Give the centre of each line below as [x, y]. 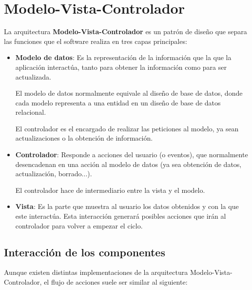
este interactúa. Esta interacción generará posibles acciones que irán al [121, 216]
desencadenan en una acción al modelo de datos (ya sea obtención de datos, [128, 164]
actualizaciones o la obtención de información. [84, 138]
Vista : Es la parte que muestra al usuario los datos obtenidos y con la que [127, 206]
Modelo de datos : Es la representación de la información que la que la [123, 57]
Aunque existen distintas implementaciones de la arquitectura [96, 272]
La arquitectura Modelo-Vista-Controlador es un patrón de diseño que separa [126, 31]
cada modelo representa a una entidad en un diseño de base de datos [118, 102]
